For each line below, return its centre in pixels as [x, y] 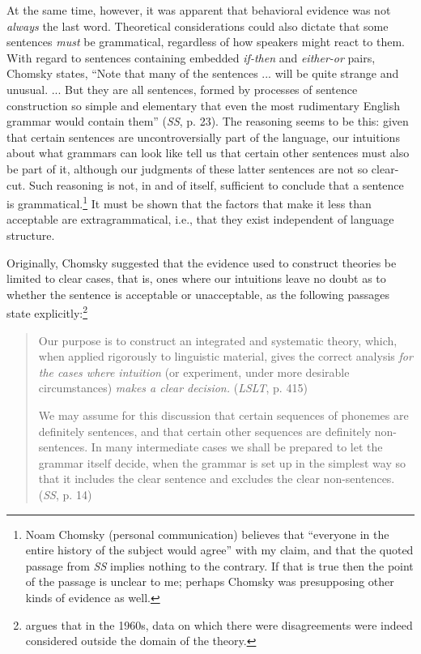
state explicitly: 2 [47, 312]
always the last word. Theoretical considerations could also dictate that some [198, 26]
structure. [31, 235]
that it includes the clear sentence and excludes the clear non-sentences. [217, 479]
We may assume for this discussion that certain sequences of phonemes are [223, 415]
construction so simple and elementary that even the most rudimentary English [204, 105]
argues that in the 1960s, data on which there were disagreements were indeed [219, 624]
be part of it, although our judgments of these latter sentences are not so [187, 168]
